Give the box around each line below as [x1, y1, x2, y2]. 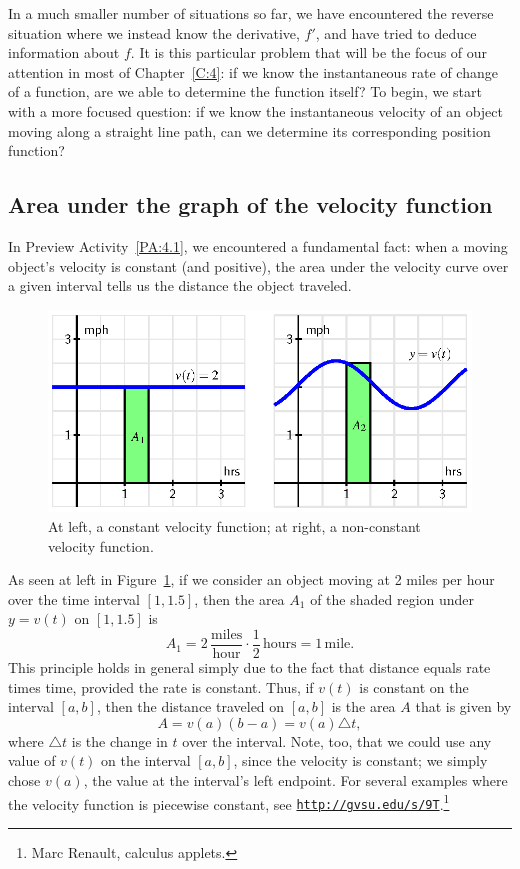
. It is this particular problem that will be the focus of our [130, 42, 488, 63]
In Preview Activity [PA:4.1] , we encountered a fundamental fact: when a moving [8, 235, 508, 256]
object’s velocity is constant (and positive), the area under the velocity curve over [8, 255, 509, 276]
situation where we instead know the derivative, [8, 22, 300, 43]
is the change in [71, 730, 168, 751]
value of [8, 750, 56, 771]
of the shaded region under [310, 588, 475, 609]
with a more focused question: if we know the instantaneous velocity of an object [8, 100, 503, 121]
